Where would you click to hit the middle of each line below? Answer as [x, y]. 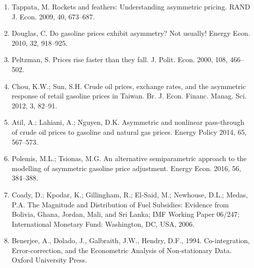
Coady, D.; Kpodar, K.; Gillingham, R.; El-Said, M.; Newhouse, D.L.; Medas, [130, 194]
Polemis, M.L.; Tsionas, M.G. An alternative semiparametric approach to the [129, 158]
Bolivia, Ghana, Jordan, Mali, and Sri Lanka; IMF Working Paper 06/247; [126, 214]
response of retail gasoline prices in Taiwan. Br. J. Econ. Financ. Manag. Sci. [129, 96]
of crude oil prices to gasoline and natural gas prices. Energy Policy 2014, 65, [129, 132]
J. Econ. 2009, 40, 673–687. [53, 16]
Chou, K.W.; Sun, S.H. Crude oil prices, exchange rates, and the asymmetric [129, 86]
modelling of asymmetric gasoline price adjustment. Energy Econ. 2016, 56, [126, 168]
